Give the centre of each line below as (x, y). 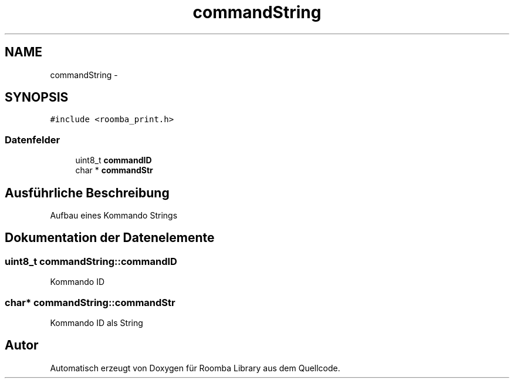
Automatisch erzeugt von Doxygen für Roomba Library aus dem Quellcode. (195, 368)
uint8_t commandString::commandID (91, 261)
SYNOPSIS (37, 98)
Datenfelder (33, 140)
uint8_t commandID (114, 160)
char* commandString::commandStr (90, 302)
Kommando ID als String (97, 323)
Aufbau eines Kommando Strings (114, 216)
